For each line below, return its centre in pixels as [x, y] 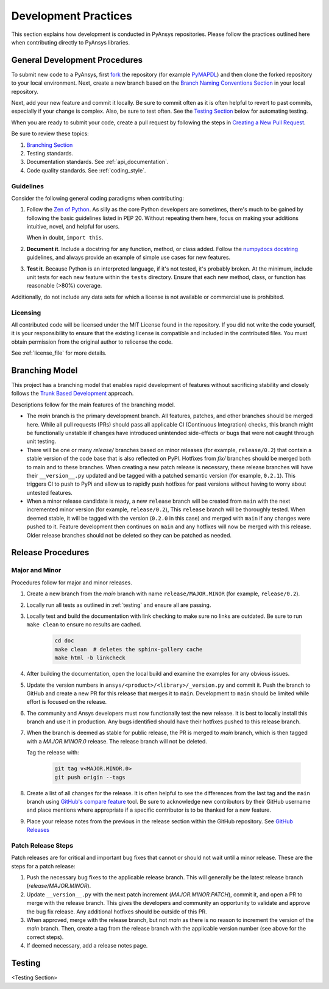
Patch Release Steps [42, 845]
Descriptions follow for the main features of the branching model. [93, 405]
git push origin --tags [90, 777]
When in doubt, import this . [65, 238]
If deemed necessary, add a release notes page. [87, 946]
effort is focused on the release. [67, 702]
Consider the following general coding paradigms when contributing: [97, 198]
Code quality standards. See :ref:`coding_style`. [86, 170]
